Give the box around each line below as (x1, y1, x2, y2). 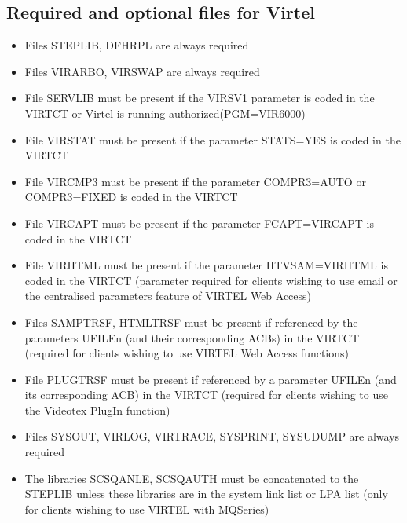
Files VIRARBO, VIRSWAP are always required (24, 63, 260, 79)
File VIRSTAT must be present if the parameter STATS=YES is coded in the (24, 131, 401, 148)
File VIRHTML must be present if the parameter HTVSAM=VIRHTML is (24, 257, 388, 273)
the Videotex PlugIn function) (24, 401, 170, 418)
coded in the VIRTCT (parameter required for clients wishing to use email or (24, 272, 398, 288)
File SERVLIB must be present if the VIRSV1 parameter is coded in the (24, 90, 375, 106)
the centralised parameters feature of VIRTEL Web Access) (24, 287, 312, 304)
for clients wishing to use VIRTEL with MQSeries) (24, 500, 269, 517)
